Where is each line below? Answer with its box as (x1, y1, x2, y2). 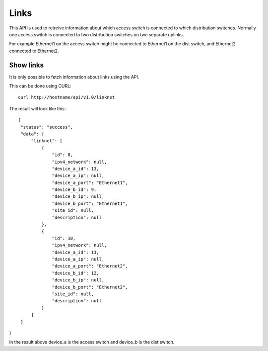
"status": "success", (20, 124, 73, 130)
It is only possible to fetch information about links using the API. (9, 74, 139, 80)
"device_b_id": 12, (52, 270, 99, 276)
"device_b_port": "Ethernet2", (52, 284, 129, 290)
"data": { (20, 131, 45, 137)
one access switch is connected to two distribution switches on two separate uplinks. (9, 31, 184, 37)
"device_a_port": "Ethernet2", (52, 263, 129, 269)
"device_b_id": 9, (52, 187, 97, 192)
